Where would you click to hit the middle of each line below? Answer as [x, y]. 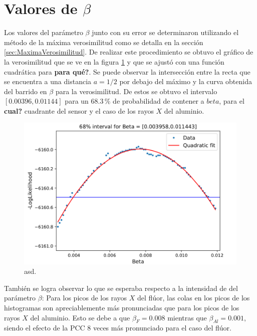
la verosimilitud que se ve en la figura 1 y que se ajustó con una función [114, 61]
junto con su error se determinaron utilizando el [165, 32]
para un [77, 101]
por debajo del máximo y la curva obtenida [186, 81]
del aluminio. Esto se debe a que [80, 317]
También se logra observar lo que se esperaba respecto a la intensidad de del [121, 288]
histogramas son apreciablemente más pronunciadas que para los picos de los [122, 308]
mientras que [187, 317]
